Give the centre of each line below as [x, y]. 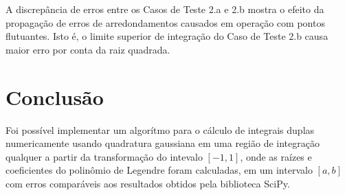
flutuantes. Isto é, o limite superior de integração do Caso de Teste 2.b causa [167, 36]
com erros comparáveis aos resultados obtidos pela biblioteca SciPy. [148, 183]
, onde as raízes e [276, 156]
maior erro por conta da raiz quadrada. [88, 49]
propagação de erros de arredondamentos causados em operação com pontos [165, 22]
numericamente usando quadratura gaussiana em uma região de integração [163, 143]
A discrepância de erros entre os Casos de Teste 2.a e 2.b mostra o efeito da [165, 9]
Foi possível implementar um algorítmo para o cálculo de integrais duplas [160, 129]
